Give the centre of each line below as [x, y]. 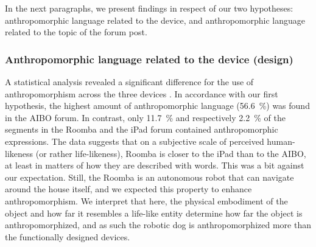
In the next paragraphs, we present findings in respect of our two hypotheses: [149, 8]
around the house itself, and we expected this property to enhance [128, 189]
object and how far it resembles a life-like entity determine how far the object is [154, 213]
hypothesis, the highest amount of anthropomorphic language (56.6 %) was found [157, 106]
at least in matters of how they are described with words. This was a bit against [155, 165]
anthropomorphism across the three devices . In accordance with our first [142, 93]
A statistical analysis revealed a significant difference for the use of [129, 82]
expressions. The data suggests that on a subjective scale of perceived [135, 141]
